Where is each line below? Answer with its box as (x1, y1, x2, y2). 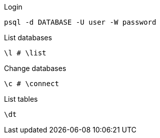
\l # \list (4, 49, 47, 57)
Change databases (4, 64, 66, 73)
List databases (4, 33, 52, 42)
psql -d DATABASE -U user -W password (4, 18, 156, 26)
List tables (4, 95, 38, 103)
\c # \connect (4, 80, 59, 88)
